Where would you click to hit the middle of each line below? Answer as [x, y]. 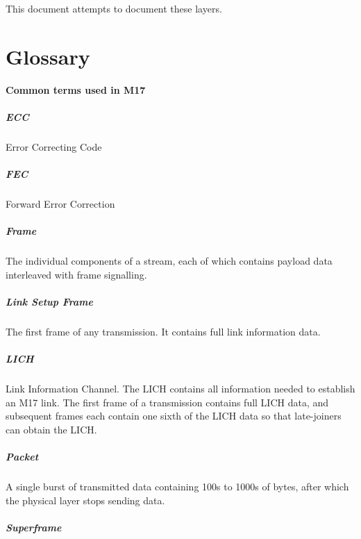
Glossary [48, 56]
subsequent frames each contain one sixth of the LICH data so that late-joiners [174, 416]
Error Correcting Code [54, 146]
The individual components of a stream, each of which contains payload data [169, 261]
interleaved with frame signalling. [76, 274]
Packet [22, 457]
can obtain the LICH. [51, 429]
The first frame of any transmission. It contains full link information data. [163, 331]
